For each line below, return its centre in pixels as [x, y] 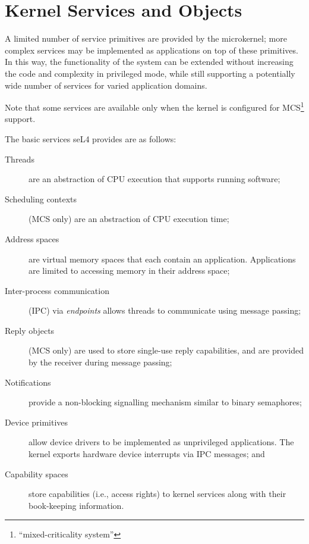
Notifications [28, 382]
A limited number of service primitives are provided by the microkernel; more [146, 38]
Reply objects [30, 330]
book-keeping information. [76, 505]
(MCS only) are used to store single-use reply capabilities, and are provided [166, 350]
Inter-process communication [57, 290]
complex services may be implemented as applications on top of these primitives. [152, 50]
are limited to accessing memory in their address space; [129, 271]
